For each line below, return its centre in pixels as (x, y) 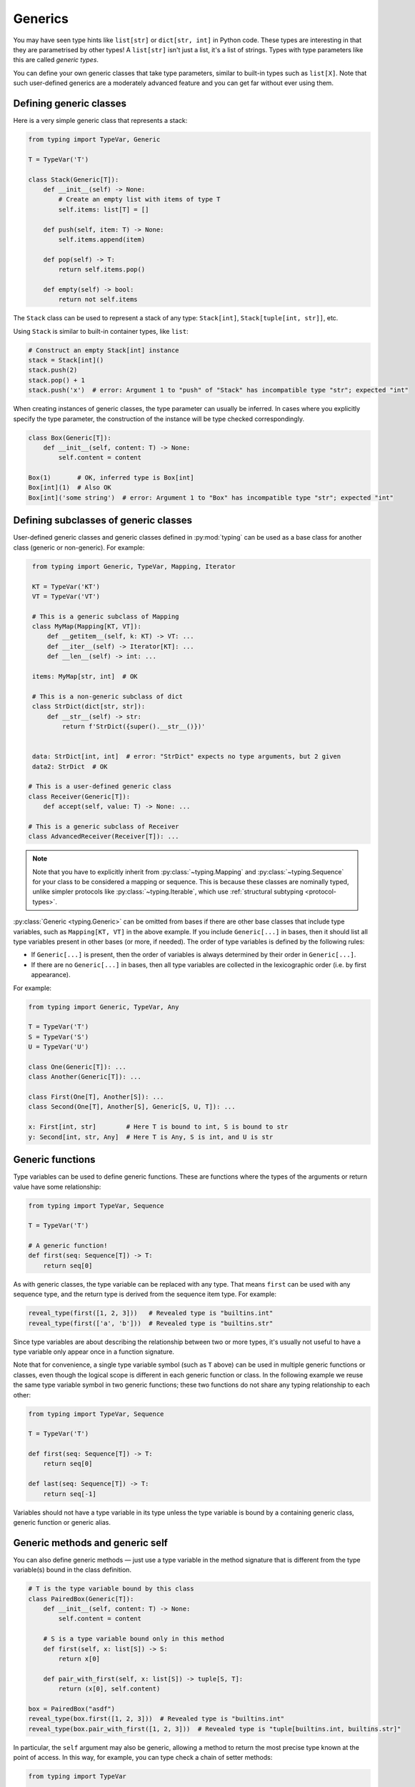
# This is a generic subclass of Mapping (106, 616)
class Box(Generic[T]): (70, 437)
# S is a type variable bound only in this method (134, 1639)
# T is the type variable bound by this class (111, 1589)
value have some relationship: (57, 1187)
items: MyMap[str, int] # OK (85, 677)
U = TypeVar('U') (59, 1047)
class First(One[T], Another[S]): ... (96, 1097)
